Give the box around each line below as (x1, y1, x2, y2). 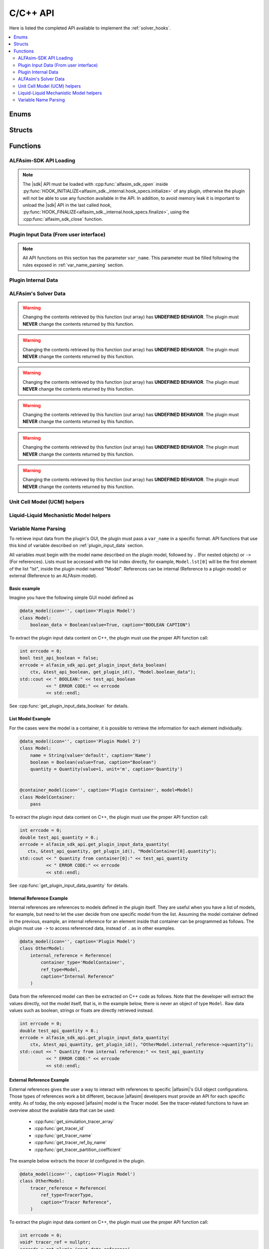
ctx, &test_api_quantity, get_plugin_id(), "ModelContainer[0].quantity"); (27, 848, 217, 854)
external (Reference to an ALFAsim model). (9, 573, 97, 579)
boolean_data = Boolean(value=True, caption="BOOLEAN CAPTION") (30, 622, 191, 628)
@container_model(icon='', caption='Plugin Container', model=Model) (19, 787, 193, 793)
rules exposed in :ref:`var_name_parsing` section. (22, 262, 124, 268)
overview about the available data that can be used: (9, 1107, 116, 1113)
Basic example (9, 585, 40, 592)
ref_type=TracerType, (40, 1192, 94, 1198)
